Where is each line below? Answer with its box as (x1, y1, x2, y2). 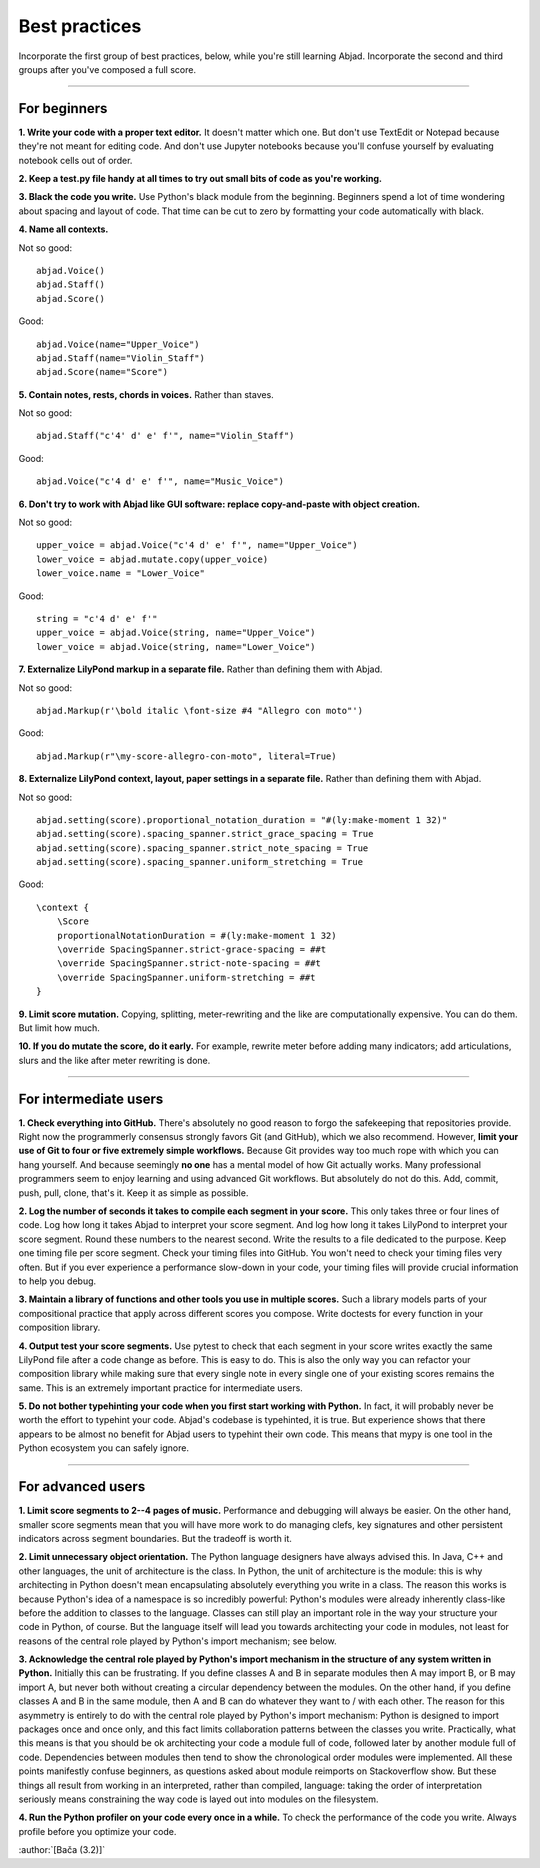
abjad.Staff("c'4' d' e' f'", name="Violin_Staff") (36, 430, 295, 442)
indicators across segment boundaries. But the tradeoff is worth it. (18, 1532, 292, 1544)
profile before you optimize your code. (18, 1825, 177, 1837)
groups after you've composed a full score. (18, 63, 197, 75)
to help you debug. (18, 1275, 97, 1287)
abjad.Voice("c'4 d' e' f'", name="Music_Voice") (36, 476, 285, 487)
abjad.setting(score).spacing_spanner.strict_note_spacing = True (36, 842, 369, 854)
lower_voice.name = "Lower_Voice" (36, 568, 205, 579)
